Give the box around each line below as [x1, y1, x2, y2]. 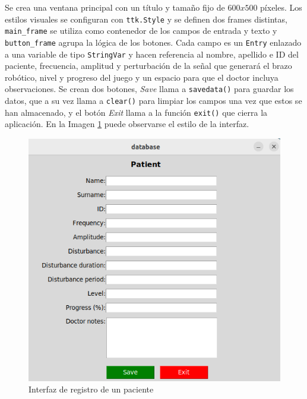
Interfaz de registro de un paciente [29, 383, 154, 395]
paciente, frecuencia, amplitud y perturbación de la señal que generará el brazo [5, 59, 292, 72]
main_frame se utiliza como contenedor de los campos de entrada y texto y [5, 24, 277, 37]
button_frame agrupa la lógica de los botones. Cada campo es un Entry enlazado [5, 36, 302, 48]
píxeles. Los [260, 1, 302, 13]
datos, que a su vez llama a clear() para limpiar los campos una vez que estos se [5, 94, 302, 107]
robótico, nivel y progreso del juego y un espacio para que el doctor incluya [5, 71, 278, 83]
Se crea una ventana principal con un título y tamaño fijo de [5, 1, 225, 13]
